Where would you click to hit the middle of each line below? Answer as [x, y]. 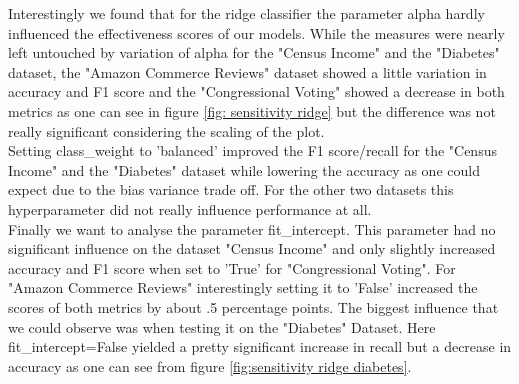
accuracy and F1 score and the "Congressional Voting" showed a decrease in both [256, 91]
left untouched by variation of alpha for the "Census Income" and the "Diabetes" [254, 52]
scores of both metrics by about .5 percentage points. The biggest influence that [253, 306]
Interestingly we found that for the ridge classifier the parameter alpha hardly [246, 13]
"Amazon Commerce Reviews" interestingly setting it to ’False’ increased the [243, 287]
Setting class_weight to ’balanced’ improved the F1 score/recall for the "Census [252, 150]
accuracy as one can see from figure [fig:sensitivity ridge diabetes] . [210, 365]
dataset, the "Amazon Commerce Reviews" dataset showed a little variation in [247, 71]
